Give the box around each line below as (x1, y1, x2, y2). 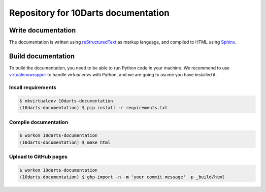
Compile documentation (9, 119, 68, 126)
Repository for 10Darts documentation (9, 7, 170, 18)
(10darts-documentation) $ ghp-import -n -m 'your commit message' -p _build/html (19, 174, 225, 180)
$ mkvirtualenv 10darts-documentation (19, 98, 113, 103)
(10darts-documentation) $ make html (19, 139, 111, 145)
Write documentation (9, 26, 76, 34)
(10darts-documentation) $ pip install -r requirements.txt (19, 105, 168, 111)
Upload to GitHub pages (9, 153, 67, 160)
